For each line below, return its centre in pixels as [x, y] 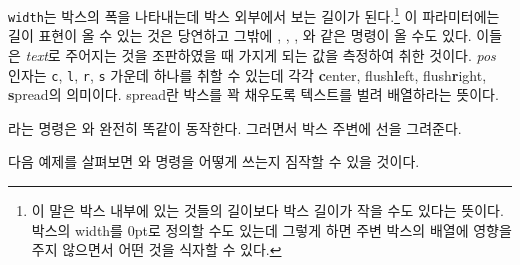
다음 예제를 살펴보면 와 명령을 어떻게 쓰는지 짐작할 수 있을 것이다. [214, 161]
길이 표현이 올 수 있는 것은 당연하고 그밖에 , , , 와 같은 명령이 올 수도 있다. [240, 35]
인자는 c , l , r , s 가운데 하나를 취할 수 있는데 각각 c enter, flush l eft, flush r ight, [247, 74]
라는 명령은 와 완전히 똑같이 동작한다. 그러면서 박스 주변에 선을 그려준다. [235, 127]
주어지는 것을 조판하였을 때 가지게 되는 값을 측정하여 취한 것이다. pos [280, 54]
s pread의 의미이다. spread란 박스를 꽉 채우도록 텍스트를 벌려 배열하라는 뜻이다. [253, 94]
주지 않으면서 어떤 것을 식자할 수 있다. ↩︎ [156, 249]
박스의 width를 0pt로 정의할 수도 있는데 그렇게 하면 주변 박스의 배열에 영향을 [271, 229]
